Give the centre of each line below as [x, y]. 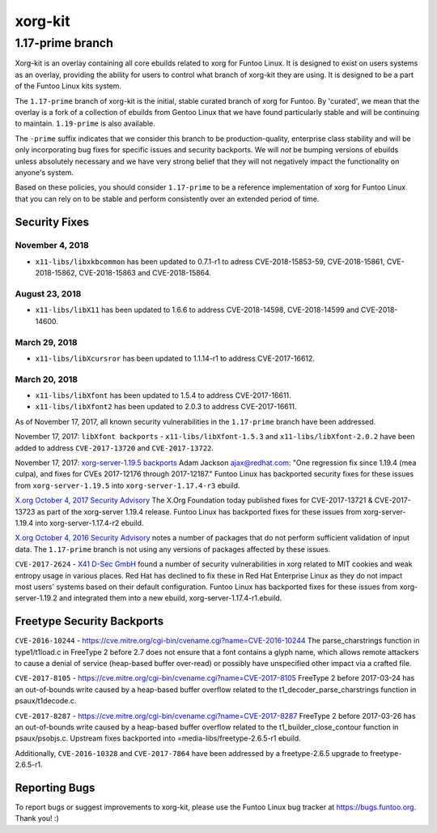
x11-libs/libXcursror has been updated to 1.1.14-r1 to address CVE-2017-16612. [175, 358]
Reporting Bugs [55, 787]
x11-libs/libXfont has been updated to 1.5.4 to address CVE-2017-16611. [163, 395]
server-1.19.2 [36, 598]
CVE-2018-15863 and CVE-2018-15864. [145, 273]
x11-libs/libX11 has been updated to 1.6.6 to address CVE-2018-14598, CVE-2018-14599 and [197, 310]
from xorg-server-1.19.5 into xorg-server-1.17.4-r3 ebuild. [127, 485]
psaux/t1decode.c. [46, 701]
